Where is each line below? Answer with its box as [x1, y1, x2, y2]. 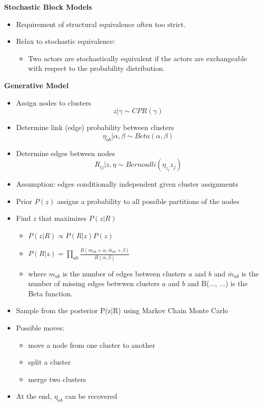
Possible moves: [16, 322, 65, 333]
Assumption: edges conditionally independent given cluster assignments [16, 179, 239, 189]
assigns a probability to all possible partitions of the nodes [57, 195, 240, 206]
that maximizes [39, 213, 87, 223]
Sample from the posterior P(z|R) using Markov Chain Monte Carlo [16, 305, 228, 316]
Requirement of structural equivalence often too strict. [16, 18, 186, 29]
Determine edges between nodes [16, 147, 115, 158]
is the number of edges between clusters [63, 268, 186, 278]
